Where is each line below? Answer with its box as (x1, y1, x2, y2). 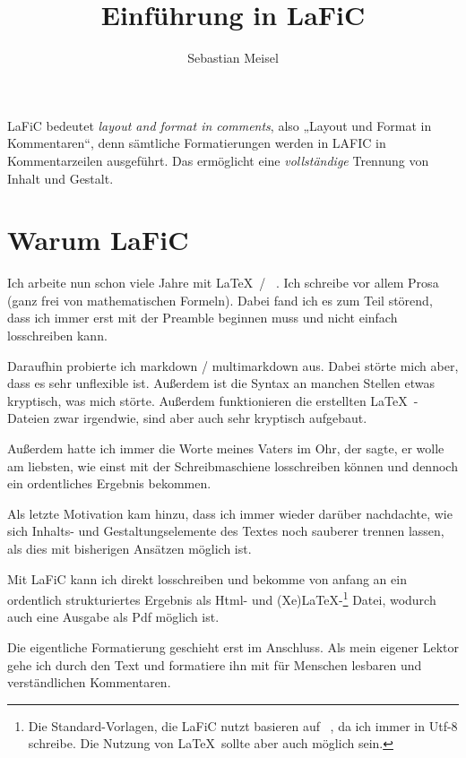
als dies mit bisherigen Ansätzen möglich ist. (7, 538, 252, 557)
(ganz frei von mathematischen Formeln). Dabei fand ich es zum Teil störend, (7, 290, 433, 309)
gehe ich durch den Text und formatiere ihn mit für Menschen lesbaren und (7, 655, 422, 674)
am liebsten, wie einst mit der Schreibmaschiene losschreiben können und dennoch (7, 456, 458, 475)
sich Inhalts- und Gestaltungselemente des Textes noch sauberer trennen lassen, (7, 521, 444, 540)
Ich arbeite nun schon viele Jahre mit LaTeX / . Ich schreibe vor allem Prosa (7, 273, 439, 292)
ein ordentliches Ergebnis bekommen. (7, 474, 211, 493)
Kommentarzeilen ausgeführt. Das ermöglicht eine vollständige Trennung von (7, 151, 429, 169)
